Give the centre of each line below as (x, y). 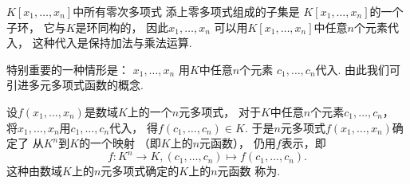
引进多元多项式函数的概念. (75, 85)
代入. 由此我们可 (358, 69)
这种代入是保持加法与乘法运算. (112, 43)
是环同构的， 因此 (122, 27)
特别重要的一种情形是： (68, 69)
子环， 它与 (36, 27)
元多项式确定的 (140, 171)
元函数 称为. (249, 171)
